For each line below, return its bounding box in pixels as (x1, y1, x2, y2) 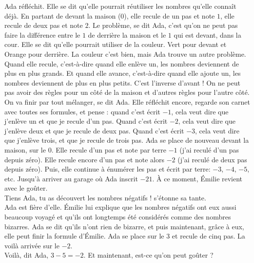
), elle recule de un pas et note (124, 10, 215, 21)
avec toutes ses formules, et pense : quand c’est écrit (4, 106, 160, 116)
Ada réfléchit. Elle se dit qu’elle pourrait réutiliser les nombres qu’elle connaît (4, 1, 236, 11)
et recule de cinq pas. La (172, 231, 245, 241)
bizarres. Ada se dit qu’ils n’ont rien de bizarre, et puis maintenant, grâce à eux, (4, 221, 244, 231)
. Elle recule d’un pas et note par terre (51, 144, 166, 154)
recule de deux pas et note (4, 20, 83, 30)
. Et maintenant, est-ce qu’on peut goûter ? (83, 250, 214, 260)
